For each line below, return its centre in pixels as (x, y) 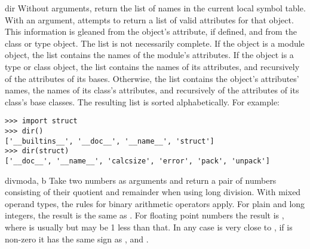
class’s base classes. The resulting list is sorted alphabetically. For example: (142, 101)
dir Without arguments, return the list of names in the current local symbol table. (155, 8)
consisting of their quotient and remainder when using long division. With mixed (153, 192)
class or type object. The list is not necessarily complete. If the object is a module (155, 43)
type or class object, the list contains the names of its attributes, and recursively (152, 66)
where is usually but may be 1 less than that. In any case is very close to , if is (149, 227)
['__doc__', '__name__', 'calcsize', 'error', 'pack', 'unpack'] (137, 161)
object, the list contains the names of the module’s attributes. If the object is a (149, 55)
